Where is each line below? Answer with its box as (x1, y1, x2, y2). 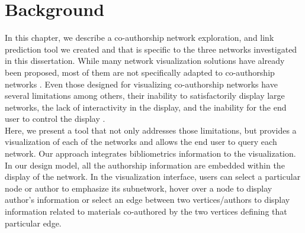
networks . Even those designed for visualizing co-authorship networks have (5, 77, 278, 90)
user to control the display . (5, 112, 105, 125)
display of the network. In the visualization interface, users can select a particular (5, 170, 301, 183)
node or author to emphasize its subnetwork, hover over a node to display (5, 182, 272, 194)
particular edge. (5, 216, 62, 229)
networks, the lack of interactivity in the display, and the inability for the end (5, 101, 287, 113)
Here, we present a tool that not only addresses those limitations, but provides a (5, 124, 297, 136)
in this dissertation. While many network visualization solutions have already (5, 54, 285, 67)
